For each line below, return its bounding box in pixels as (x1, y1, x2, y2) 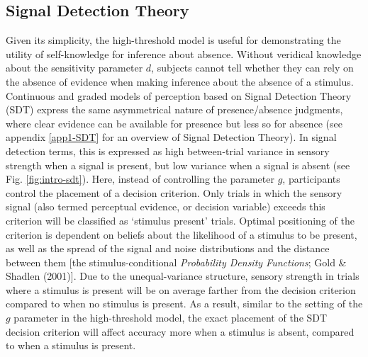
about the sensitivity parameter (6, 60, 143, 75)
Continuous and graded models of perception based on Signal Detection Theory (6, 88, 352, 103)
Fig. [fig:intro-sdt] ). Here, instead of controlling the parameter (6, 171, 274, 186)
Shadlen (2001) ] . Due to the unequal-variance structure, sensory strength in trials (6, 268, 359, 283)
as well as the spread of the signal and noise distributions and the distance (6, 241, 330, 256)
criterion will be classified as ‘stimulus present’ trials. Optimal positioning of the (6, 212, 355, 227)
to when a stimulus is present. (6, 338, 136, 353)
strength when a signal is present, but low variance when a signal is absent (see (6, 157, 350, 172)
